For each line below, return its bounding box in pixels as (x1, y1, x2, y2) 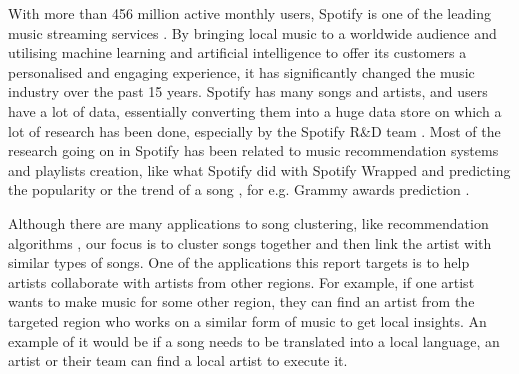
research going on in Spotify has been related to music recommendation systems (8, 140, 499, 161)
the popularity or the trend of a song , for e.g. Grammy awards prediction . (8, 179, 470, 200)
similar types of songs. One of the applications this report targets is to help (8, 252, 470, 273)
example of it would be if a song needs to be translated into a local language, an (8, 330, 500, 351)
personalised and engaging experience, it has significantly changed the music (8, 61, 475, 82)
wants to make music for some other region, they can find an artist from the (8, 291, 475, 312)
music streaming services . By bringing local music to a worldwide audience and (8, 22, 497, 43)
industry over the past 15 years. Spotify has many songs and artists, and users (8, 81, 488, 102)
